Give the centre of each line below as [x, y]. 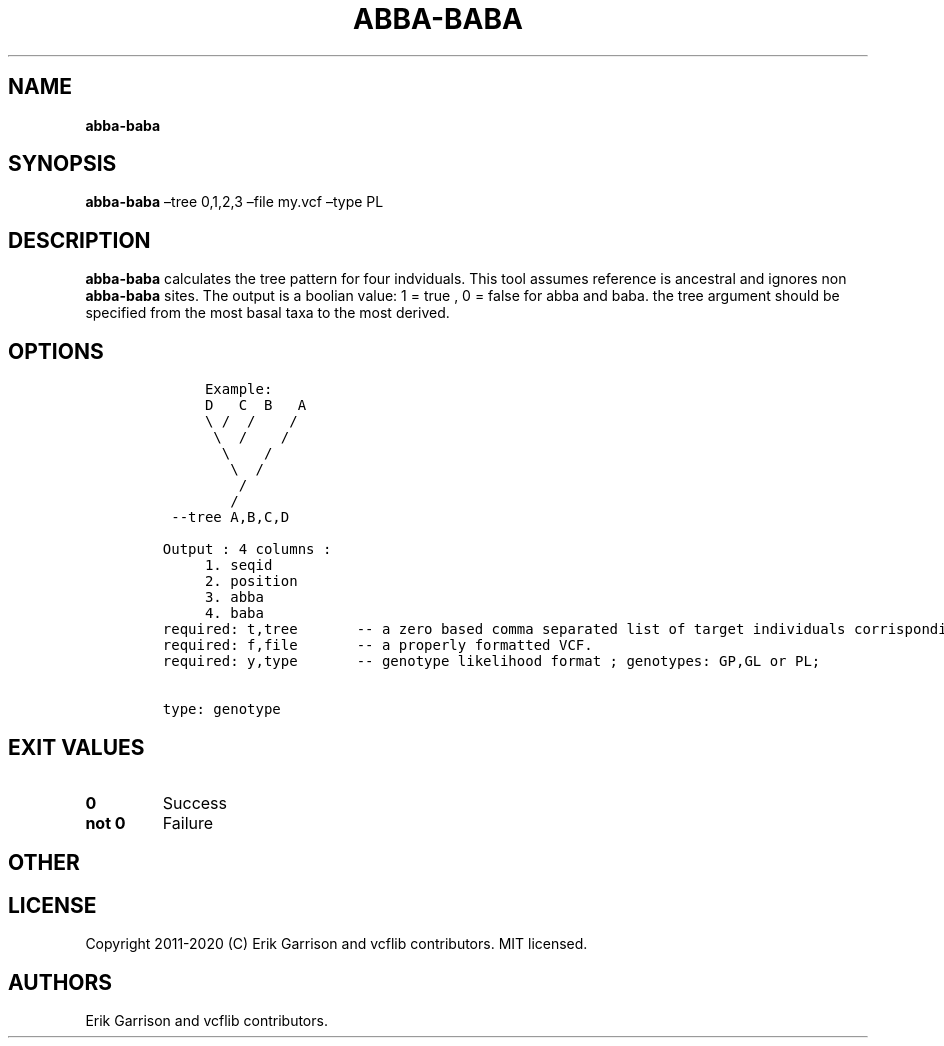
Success [195, 802]
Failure [188, 822]
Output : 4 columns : [247, 549]
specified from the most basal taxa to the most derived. [267, 313]
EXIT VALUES [76, 747]
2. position [251, 581]
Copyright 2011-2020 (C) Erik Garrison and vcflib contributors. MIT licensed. [336, 944]
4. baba [234, 613]
